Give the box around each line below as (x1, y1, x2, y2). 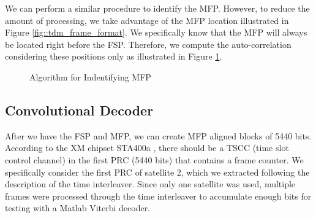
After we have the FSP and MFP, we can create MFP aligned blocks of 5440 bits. (5, 129, 312, 142)
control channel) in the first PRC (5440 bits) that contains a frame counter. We (5, 153, 304, 166)
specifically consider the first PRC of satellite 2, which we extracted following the (5, 165, 310, 178)
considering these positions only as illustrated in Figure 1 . (5, 50, 222, 63)
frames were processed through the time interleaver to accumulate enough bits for (5, 189, 312, 202)
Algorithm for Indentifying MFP (29, 70, 151, 83)
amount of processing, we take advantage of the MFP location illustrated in (5, 14, 289, 26)
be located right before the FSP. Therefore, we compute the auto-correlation (5, 37, 292, 50)
